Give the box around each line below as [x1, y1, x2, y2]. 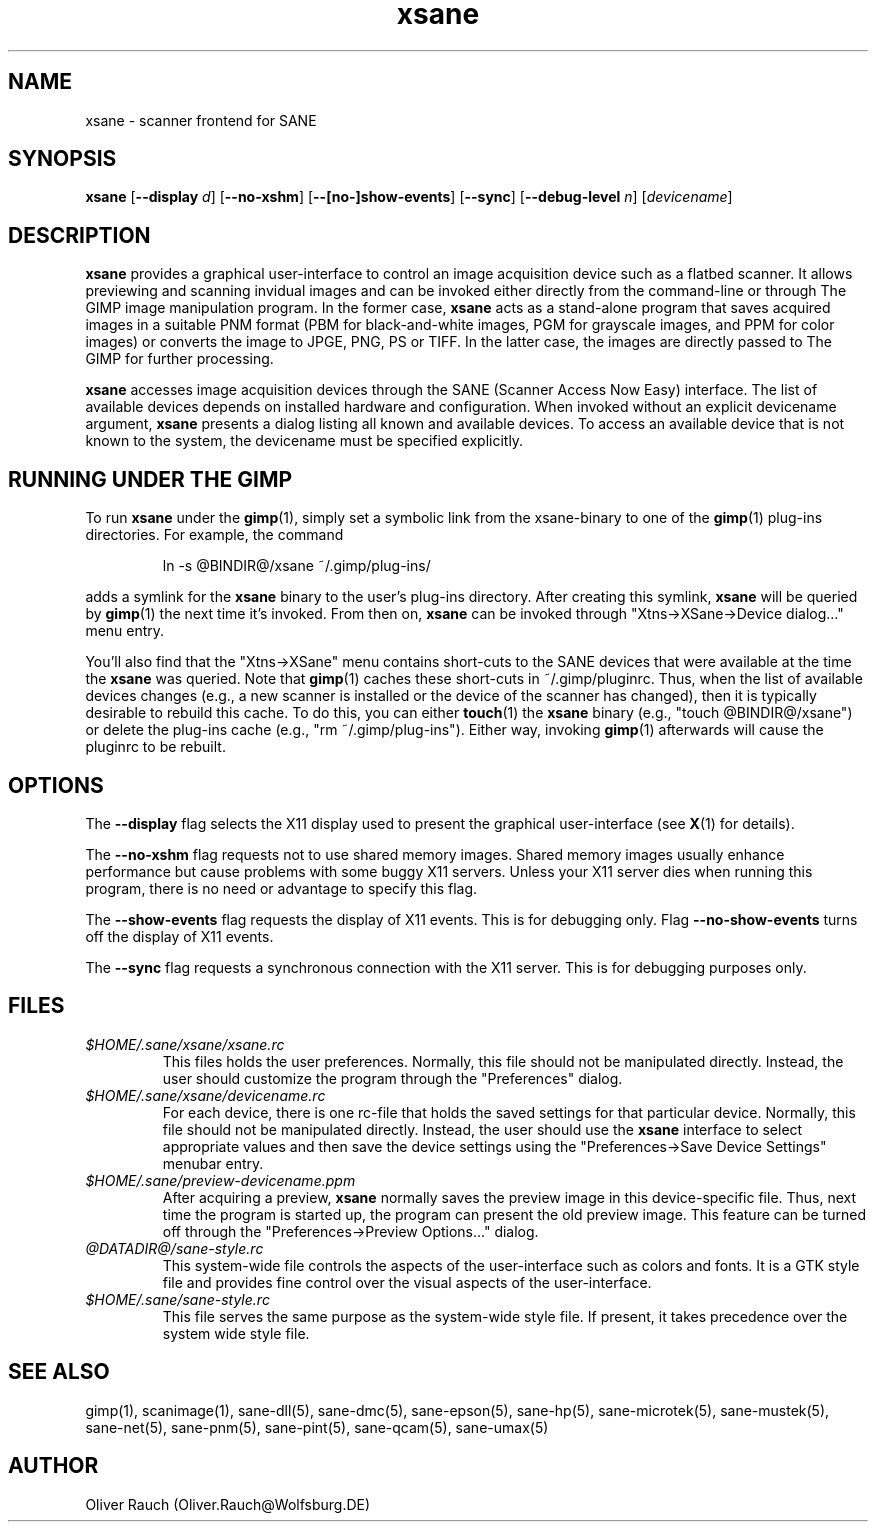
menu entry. [85, 622, 165, 640]
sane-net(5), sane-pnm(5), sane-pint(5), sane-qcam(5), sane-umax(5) [85, 1418, 549, 1436]
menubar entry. [162, 1154, 264, 1172]
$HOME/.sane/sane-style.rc [85, 1290, 270, 1308]
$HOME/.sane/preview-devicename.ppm [85, 1171, 356, 1189]
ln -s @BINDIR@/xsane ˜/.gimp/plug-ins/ [162, 557, 431, 575]
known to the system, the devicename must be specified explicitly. [85, 432, 524, 450]
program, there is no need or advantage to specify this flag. [85, 879, 478, 897]
